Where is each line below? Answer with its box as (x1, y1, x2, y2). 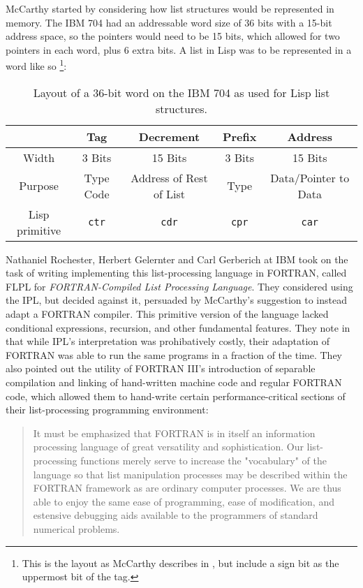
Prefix (222, 128, 257, 145)
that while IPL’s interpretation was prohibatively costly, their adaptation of (6, 334, 330, 348)
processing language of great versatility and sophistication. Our (33, 439, 304, 454)
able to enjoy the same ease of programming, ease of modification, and (33, 494, 334, 508)
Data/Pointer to (270, 169, 350, 186)
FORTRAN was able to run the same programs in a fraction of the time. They (6, 347, 342, 362)
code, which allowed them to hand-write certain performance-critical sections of (6, 388, 346, 403)
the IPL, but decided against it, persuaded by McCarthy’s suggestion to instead (6, 293, 348, 307)
